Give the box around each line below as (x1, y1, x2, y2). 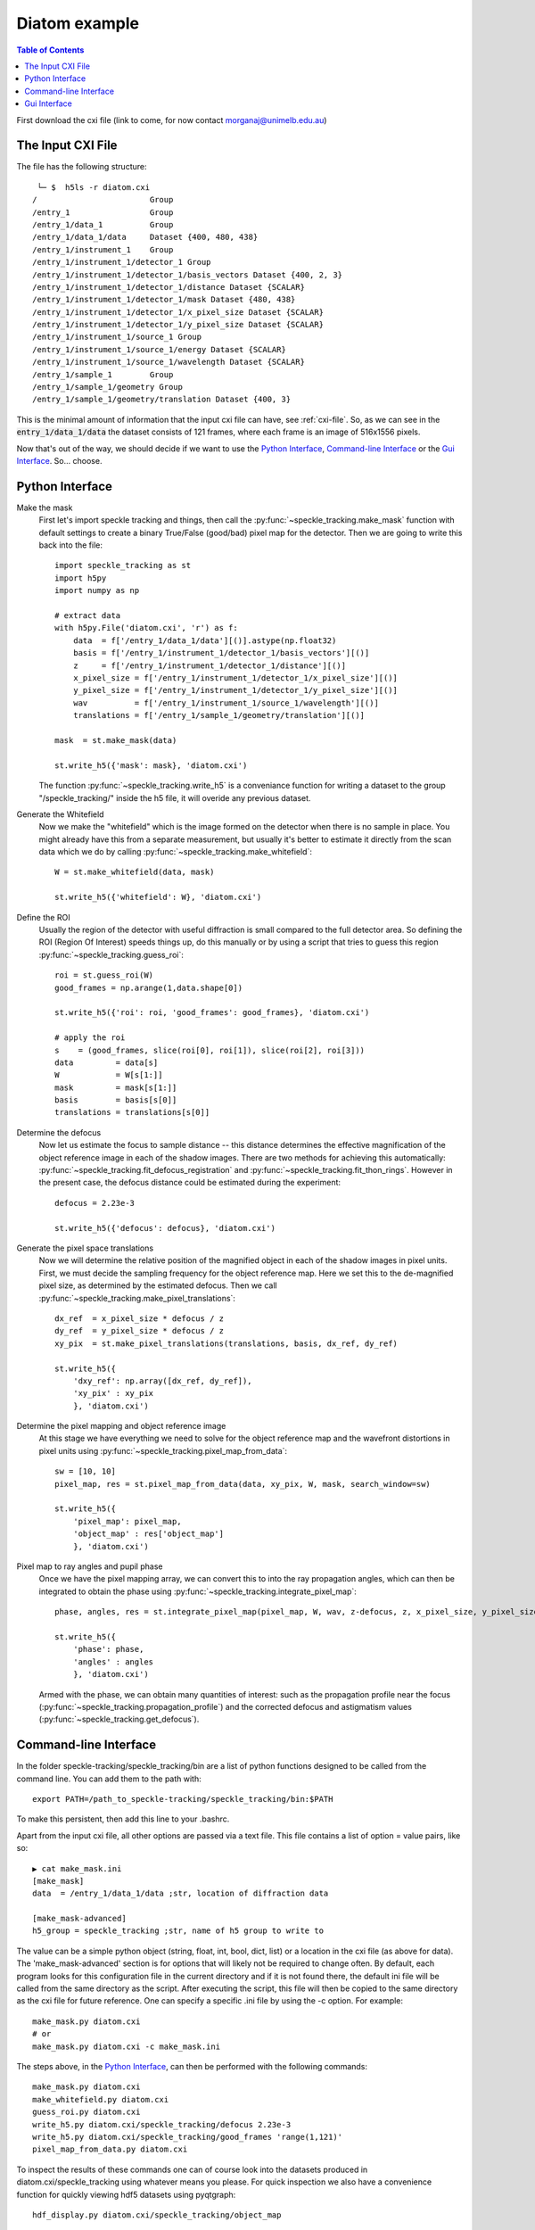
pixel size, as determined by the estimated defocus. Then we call (38, 1280, 277, 1291)
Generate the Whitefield (16, 808, 104, 820)
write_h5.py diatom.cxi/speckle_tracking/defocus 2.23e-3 (32, 2119, 292, 2129)
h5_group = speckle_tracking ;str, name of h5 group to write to (32, 1926, 325, 1936)
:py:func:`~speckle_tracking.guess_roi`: (38, 949, 185, 960)
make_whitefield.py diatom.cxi (32, 2094, 169, 2104)
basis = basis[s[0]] (54, 1095, 177, 1105)
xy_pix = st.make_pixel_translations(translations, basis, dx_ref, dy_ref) (54, 1338, 399, 1349)
